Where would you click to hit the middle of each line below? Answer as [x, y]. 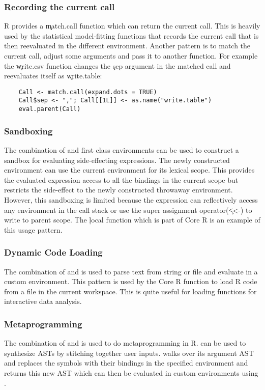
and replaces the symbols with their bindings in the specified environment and [126, 363]
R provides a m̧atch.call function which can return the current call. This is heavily [132, 26]
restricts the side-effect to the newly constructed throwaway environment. [119, 190]
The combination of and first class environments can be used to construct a [122, 149]
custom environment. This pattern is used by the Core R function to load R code [131, 281]
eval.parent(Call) [50, 109]
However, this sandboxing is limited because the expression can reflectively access [131, 199]
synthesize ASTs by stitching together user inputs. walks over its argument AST [129, 353]
